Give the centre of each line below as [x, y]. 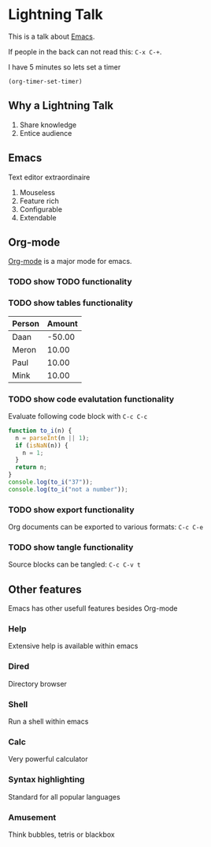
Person [26, 323]
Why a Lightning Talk [61, 105]
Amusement [32, 817]
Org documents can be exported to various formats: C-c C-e [105, 527]
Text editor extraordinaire [49, 177]
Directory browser [37, 683]
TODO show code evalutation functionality [91, 399]
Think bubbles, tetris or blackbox [62, 834]
